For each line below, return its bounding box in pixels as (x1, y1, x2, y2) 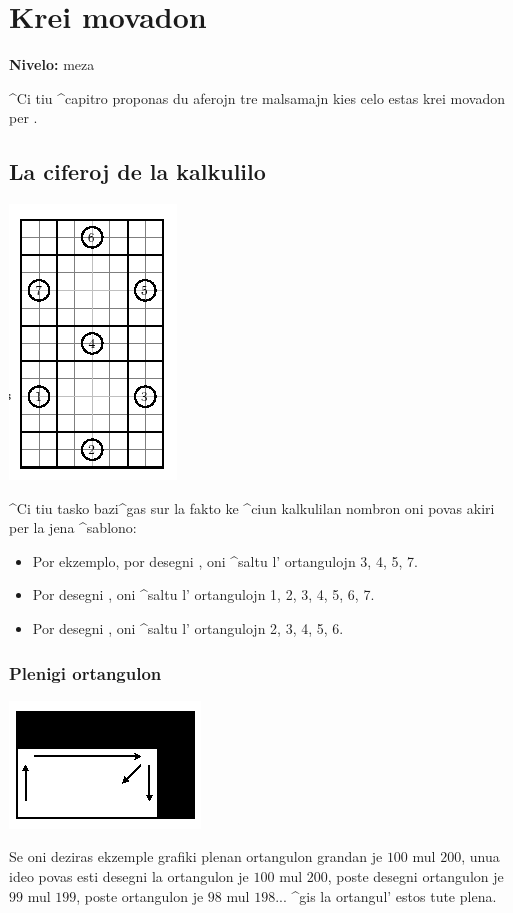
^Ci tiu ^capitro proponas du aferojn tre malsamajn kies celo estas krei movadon (9, 87, 506, 108)
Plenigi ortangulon (9, 660, 162, 685)
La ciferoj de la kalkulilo (9, 156, 266, 187)
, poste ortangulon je (76, 885, 204, 906)
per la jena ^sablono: (9, 517, 137, 538)
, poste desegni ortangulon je (327, 866, 504, 887)
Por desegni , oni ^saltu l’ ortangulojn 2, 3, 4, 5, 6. (32, 618, 344, 639)
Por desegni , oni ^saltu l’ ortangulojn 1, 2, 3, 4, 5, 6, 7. (32, 584, 375, 605)
